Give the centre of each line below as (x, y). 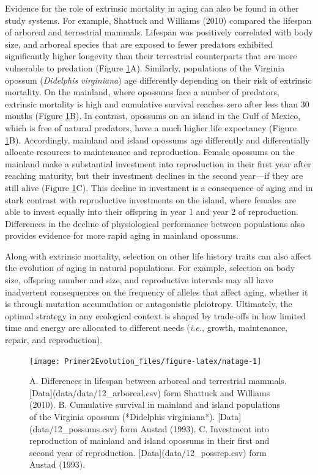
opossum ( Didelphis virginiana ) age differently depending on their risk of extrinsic (158, 80)
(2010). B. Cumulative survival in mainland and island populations (155, 404)
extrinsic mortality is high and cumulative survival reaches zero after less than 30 (157, 103)
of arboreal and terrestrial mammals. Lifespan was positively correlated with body (159, 32)
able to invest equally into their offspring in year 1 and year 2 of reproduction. (152, 212)
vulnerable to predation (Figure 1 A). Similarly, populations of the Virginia (145, 67)
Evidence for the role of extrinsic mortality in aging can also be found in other (152, 8)
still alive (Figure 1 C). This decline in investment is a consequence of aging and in (159, 187)
